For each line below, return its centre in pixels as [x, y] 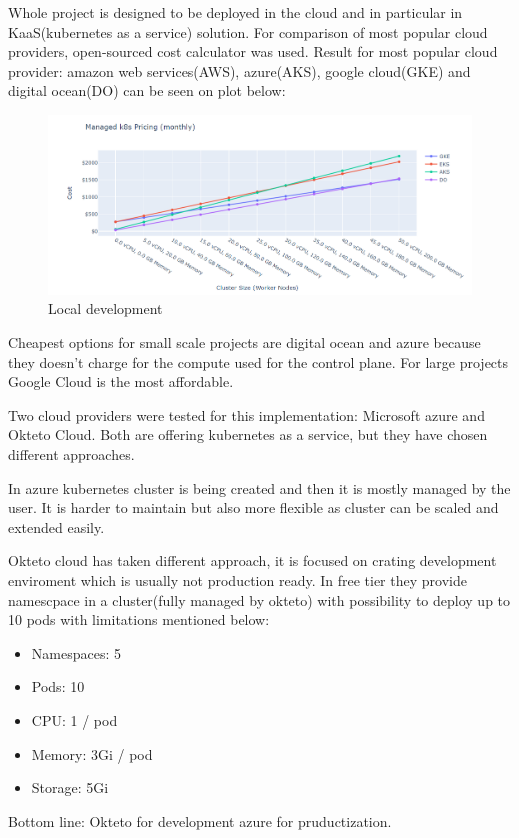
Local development [105, 308]
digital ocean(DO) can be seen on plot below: [147, 90]
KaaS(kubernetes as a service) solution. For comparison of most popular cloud [248, 31]
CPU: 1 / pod [74, 719]
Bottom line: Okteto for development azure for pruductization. [200, 820]
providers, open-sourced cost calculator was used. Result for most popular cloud [253, 51]
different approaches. [71, 454]
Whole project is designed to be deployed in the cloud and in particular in [235, 12]
